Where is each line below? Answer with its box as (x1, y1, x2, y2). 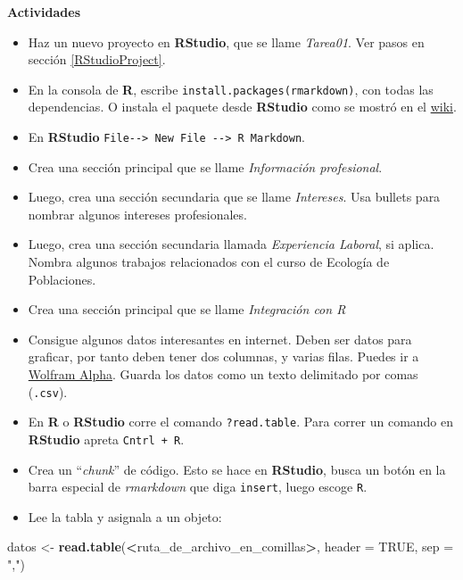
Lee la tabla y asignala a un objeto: (28, 507, 222, 526)
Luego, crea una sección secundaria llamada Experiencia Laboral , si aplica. (28, 235, 434, 253)
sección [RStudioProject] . (28, 50, 166, 69)
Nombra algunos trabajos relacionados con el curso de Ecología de (28, 253, 390, 271)
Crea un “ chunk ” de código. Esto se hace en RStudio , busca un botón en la (28, 460, 446, 478)
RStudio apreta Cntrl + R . (28, 429, 185, 448)
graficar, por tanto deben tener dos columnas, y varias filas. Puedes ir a (28, 347, 419, 366)
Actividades (7, 3, 81, 21)
